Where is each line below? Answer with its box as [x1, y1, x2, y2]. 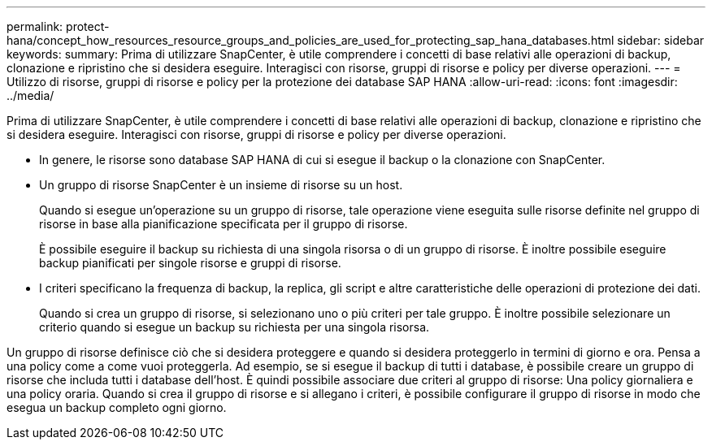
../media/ [7, 89, 54, 102]
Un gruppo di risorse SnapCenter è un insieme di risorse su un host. [39, 178, 403, 192]
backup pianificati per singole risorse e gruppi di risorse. [39, 256, 341, 270]
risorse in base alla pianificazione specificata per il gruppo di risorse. [39, 217, 408, 231]
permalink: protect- [7, 19, 110, 33]
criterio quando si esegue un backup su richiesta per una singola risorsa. [39, 320, 430, 334]
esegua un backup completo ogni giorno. [7, 401, 227, 414]
